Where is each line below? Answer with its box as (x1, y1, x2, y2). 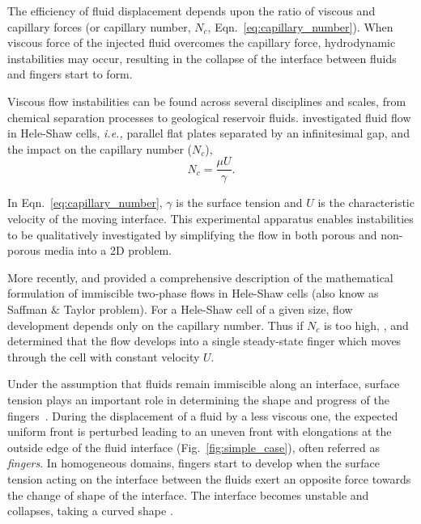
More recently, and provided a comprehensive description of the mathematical (7, 268, 393, 285)
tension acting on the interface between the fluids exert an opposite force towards (7, 470, 411, 487)
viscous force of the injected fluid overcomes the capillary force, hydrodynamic (7, 34, 396, 51)
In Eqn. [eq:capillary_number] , (7, 194, 163, 211)
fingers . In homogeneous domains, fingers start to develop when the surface (7, 454, 380, 471)
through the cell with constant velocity (7, 348, 200, 365)
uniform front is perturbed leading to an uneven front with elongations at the (7, 423, 392, 440)
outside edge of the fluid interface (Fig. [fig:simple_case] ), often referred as (7, 438, 380, 455)
